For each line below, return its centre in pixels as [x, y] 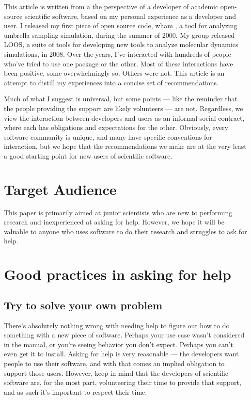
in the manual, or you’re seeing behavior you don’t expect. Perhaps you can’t [119, 344]
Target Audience [60, 189]
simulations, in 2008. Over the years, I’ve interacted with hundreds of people [118, 54]
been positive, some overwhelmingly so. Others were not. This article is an [114, 73]
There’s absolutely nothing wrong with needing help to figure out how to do [117, 325]
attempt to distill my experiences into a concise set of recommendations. [111, 82]
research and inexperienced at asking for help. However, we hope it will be [114, 222]
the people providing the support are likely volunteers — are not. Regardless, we [124, 108]
